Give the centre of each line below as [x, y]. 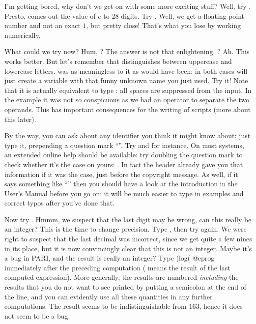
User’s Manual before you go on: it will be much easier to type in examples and [124, 193]
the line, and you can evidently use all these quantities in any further [109, 296]
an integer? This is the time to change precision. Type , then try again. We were [126, 229]
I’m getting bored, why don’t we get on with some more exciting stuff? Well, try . [128, 6]
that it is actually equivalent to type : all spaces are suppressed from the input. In [128, 90]
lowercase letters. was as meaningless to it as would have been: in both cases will [126, 71]
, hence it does [221, 306]
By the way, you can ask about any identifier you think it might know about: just [128, 135]
